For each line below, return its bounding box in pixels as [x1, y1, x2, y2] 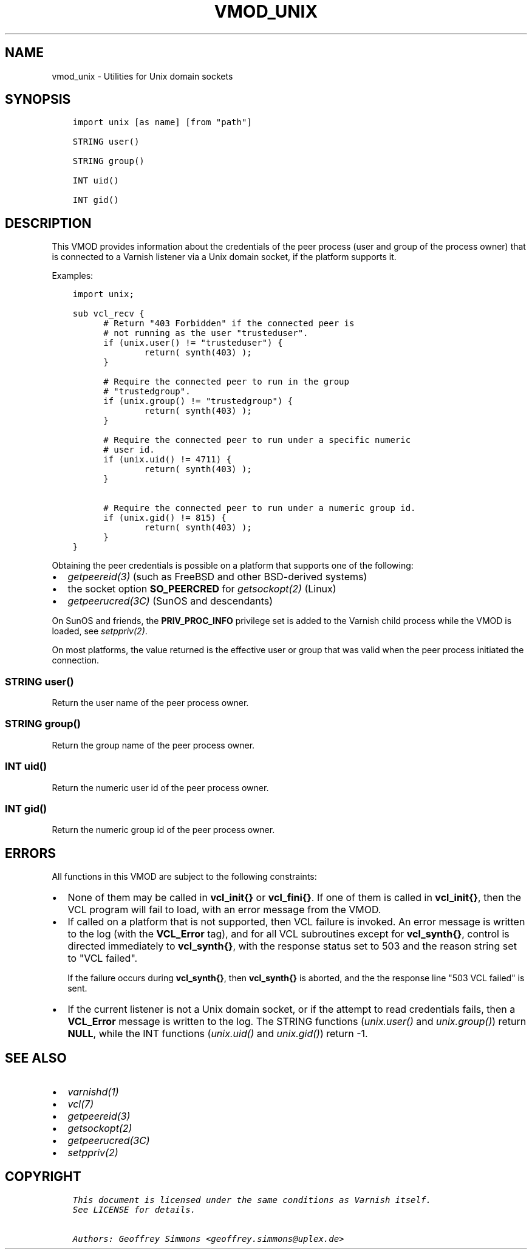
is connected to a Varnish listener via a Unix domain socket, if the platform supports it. [52, 252, 397, 262]
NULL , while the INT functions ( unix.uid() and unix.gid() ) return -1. [67, 1027, 368, 1040]
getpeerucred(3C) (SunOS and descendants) [67, 595, 273, 608]
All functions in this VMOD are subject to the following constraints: [52, 871, 317, 882]
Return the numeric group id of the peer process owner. [52, 824, 275, 835]
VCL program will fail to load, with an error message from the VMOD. [67, 903, 381, 916]
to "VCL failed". [67, 952, 138, 965]
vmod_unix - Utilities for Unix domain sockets [52, 70, 233, 81]
